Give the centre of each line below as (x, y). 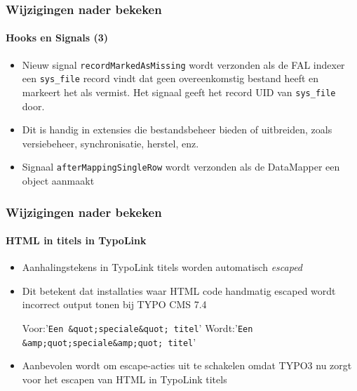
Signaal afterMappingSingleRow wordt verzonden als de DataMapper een (181, 167)
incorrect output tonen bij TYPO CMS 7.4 (114, 304)
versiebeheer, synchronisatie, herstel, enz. (110, 143)
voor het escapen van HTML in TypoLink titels (124, 379)
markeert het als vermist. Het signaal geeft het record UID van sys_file (179, 92)
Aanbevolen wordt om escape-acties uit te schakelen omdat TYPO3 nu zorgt (187, 365)
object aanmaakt (58, 181)
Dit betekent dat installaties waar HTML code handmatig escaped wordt (179, 290)
